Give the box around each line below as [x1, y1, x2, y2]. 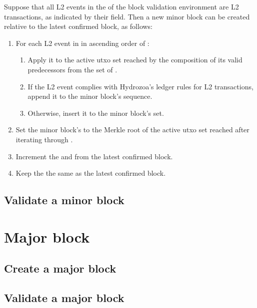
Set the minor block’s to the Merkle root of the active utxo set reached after [15, 124, 249, 135]
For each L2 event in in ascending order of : [15, 37, 149, 48]
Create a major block [4, 261, 116, 276]
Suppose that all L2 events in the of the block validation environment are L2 [4, 1, 239, 11]
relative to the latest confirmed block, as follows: [4, 21, 153, 31]
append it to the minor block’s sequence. [27, 91, 152, 101]
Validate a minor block [4, 192, 124, 208]
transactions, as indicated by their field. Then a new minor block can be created [4, 11, 250, 21]
